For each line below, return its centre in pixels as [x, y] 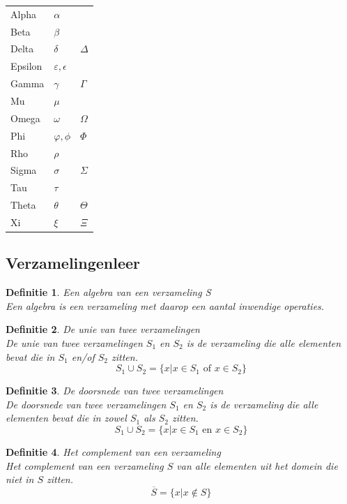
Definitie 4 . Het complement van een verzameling [113, 451]
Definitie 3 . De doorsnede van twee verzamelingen [115, 391]
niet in [20, 479]
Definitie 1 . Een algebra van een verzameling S [108, 292]
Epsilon [26, 66]
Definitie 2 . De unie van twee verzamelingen [103, 329]
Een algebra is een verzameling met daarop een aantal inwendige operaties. [165, 305]
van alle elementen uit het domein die [257, 465]
